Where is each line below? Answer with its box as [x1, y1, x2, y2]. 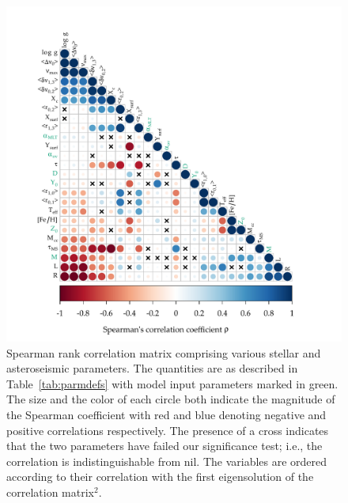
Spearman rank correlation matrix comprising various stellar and [6, 344, 321, 361]
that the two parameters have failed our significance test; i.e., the [6, 437, 323, 454]
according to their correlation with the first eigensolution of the [6, 468, 314, 485]
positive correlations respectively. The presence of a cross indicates [6, 422, 329, 438]
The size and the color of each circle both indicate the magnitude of [6, 391, 335, 407]
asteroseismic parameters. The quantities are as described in [6, 360, 298, 376]
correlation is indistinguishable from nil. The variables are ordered [6, 452, 327, 469]
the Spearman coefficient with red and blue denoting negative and [6, 406, 327, 422]
